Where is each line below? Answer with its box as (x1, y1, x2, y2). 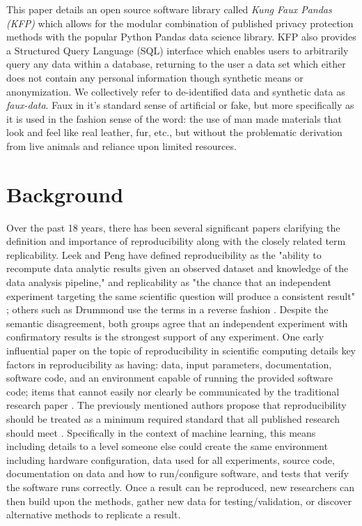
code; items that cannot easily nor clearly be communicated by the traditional (6, 384, 340, 398)
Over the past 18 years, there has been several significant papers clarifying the (6, 220, 340, 234)
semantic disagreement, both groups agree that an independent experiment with (6, 315, 348, 330)
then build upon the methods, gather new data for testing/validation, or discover (6, 493, 352, 508)
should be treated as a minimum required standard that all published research (6, 411, 340, 426)
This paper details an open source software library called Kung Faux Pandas (6, 2, 332, 16)
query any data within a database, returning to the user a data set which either (6, 57, 346, 71)
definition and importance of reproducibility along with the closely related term (6, 234, 346, 248)
